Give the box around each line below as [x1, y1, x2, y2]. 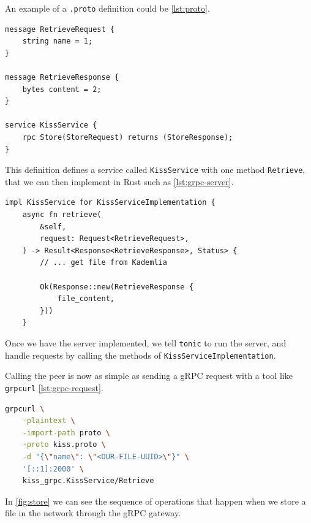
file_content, [57, 294, 114, 303]
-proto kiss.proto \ [22, 440, 106, 449]
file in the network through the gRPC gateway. [5, 506, 181, 519]
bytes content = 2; [22, 85, 102, 94]
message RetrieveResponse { [5, 73, 119, 82]
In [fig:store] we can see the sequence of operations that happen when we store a [5, 494, 306, 507]
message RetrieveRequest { [5, 25, 114, 34]
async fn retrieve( [22, 210, 102, 220]
